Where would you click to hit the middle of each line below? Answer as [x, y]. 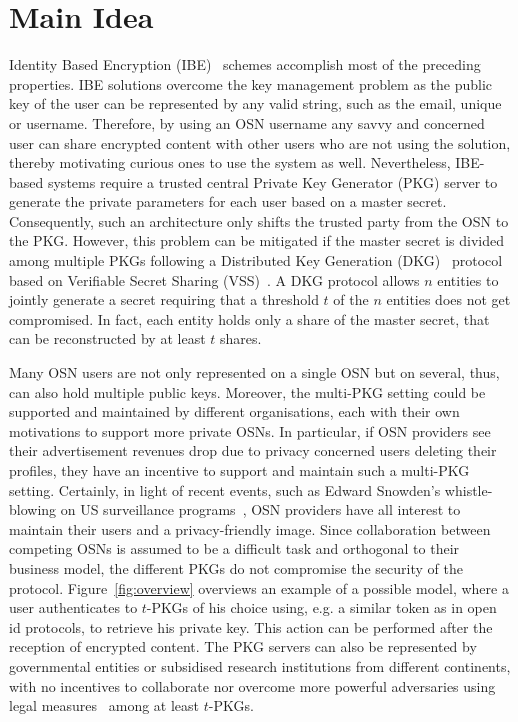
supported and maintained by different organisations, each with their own [234, 411]
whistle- [468, 489]
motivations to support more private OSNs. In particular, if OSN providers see [250, 430]
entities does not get [448, 299]
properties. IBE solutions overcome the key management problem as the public [251, 83]
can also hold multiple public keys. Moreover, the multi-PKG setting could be [247, 391]
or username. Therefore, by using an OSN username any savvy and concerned [247, 122]
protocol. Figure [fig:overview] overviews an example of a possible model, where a [259, 587]
